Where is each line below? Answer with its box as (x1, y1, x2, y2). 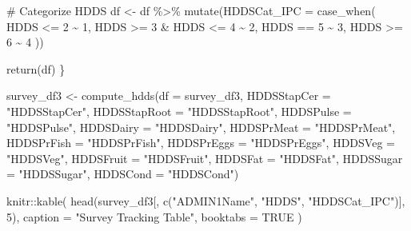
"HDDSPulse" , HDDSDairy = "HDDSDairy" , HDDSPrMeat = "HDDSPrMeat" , (6, 118, 396, 135)
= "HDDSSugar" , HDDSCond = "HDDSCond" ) (6, 165, 239, 182)
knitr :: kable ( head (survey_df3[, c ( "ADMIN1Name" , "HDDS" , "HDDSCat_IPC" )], (6, 192, 405, 209)
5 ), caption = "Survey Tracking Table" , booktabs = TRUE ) (6, 208, 302, 225)
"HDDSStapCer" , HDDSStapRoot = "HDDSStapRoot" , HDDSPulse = (6, 102, 352, 119)
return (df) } (6, 60, 66, 77)
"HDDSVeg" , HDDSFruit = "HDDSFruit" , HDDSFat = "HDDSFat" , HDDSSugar (6, 149, 403, 166)
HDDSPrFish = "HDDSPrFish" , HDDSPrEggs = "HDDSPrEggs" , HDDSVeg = (6, 134, 395, 151)
